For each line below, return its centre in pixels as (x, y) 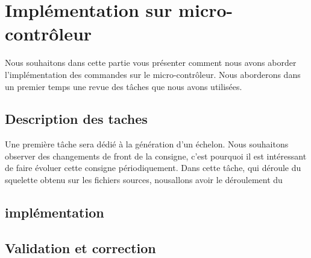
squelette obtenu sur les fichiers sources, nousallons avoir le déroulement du (144, 180)
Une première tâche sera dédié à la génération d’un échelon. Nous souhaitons (147, 144)
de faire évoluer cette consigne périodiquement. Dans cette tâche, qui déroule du (153, 168)
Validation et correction (80, 247)
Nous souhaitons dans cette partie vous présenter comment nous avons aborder (151, 63)
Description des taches (76, 119)
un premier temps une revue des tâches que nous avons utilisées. (124, 86)
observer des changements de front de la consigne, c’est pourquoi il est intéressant (156, 156)
